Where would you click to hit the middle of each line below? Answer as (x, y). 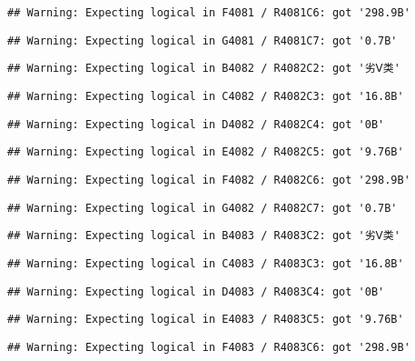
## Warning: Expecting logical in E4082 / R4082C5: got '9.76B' (206, 152)
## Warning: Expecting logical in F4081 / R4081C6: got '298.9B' (209, 13)
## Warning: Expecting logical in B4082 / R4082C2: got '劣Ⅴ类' (204, 69)
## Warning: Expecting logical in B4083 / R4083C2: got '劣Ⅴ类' (204, 236)
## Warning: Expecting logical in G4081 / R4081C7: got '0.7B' (203, 40)
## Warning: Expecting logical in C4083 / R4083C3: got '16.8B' (206, 263)
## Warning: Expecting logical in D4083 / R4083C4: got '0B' (196, 291)
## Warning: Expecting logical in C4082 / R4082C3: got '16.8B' (206, 96)
